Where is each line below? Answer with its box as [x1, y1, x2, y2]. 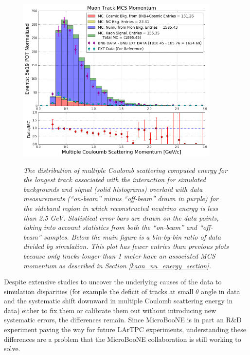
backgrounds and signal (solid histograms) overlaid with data [23, 184, 203, 194]
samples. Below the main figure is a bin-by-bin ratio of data [43, 231, 221, 242]
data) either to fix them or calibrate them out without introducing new [4, 305, 216, 315]
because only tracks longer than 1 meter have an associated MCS [23, 250, 215, 261]
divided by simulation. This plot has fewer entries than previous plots [23, 241, 229, 251]
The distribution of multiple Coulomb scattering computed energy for [23, 165, 228, 175]
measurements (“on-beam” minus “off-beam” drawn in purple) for [23, 193, 219, 204]
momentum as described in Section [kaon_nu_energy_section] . [23, 260, 211, 270]
